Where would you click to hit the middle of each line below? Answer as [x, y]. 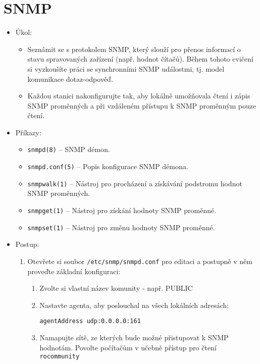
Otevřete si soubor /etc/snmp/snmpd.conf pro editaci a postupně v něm [140, 261]
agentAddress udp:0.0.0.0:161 [90, 321]
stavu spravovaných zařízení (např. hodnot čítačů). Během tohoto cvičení [140, 59]
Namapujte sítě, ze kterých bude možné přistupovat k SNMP [134, 337]
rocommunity [60, 357]
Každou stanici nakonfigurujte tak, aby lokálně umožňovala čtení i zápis [139, 96]
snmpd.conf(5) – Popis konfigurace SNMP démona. [108, 166]
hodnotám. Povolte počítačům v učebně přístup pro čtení [128, 347]
